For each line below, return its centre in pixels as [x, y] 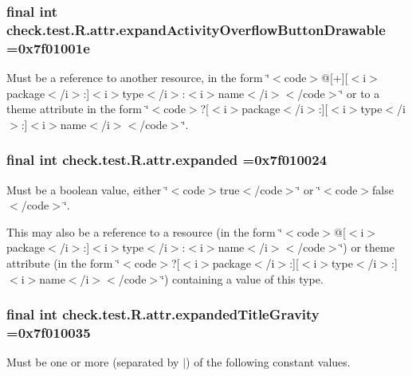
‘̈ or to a [360, 93]
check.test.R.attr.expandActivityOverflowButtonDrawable [196, 29]
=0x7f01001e [48, 47]
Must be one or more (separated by [93, 362]
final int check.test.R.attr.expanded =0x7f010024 [167, 160]
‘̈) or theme [367, 247]
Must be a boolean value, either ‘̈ [87, 189]
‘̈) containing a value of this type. [242, 278]
